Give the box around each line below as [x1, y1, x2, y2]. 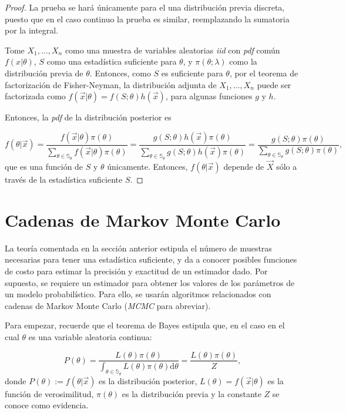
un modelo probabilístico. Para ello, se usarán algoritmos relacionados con [5, 288, 271, 300]
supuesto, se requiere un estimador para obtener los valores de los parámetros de [5, 276, 295, 288]
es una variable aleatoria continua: [28, 330, 152, 343]
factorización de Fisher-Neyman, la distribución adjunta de [5, 78, 217, 90]
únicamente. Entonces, [107, 160, 188, 173]
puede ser [257, 78, 291, 90]
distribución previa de [5, 66, 83, 79]
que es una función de [5, 160, 83, 173]
